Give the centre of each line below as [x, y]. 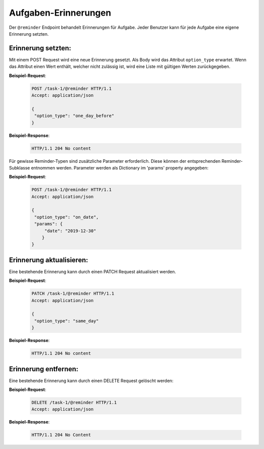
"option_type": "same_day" [66, 321]
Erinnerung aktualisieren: [48, 260]
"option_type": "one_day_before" [74, 116]
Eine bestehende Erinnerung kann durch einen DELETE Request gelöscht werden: [91, 381]
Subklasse [20, 168]
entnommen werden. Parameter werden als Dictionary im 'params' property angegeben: [120, 168]
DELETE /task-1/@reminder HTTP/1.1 [74, 403]
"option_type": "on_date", [66, 217]
